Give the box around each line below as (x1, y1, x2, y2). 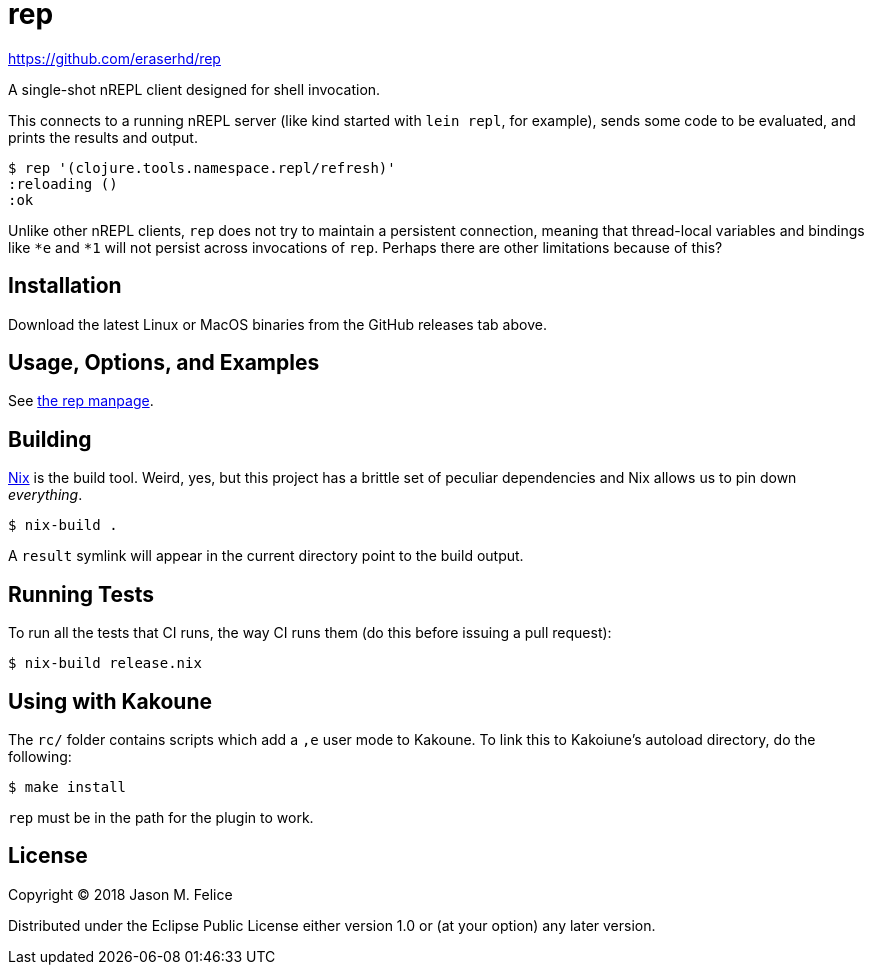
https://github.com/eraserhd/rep (8, 49, 221, 67)
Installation (8, 273, 122, 299)
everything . (8, 486, 83, 504)
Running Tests (8, 581, 154, 607)
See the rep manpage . (8, 392, 154, 410)
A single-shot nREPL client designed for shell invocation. (8, 80, 381, 98)
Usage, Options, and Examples (8, 350, 320, 376)
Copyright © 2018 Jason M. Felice (8, 885, 233, 903)
